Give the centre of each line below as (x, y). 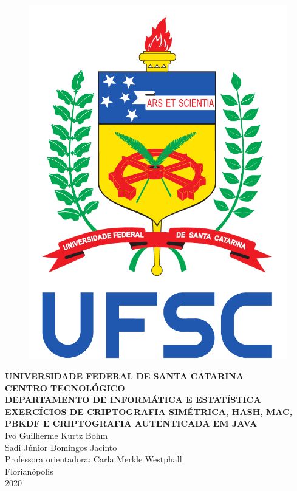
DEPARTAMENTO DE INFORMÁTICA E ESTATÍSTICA (133, 400)
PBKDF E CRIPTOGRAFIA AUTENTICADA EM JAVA (131, 423)
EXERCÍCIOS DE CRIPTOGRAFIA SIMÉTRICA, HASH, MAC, (149, 411)
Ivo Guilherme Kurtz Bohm (56, 435)
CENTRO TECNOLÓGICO (65, 387)
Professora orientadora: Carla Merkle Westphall (94, 459)
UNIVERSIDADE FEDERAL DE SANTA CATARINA (125, 375)
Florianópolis (29, 471)
